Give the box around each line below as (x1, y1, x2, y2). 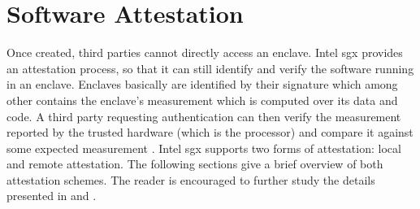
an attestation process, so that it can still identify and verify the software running (6, 59, 414, 76)
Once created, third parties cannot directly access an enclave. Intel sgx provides (6, 44, 403, 61)
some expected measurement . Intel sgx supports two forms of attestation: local (6, 139, 401, 156)
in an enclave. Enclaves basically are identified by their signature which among (6, 76, 398, 93)
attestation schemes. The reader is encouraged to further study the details (6, 171, 375, 188)
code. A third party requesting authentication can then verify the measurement (6, 107, 401, 124)
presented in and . (6, 187, 97, 204)
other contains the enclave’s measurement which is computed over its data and (6, 91, 398, 108)
